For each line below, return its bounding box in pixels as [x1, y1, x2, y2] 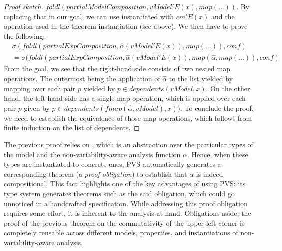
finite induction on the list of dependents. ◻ [4, 122, 140, 133]
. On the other [206, 83, 250, 93]
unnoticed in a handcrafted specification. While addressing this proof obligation [4, 198, 248, 208]
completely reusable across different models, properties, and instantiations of [4, 227, 238, 238]
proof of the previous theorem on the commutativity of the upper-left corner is [4, 217, 245, 228]
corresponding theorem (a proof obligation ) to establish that [4, 168, 187, 179]
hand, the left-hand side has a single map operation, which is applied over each [4, 93, 246, 103]
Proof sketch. [4, 1, 43, 11]
